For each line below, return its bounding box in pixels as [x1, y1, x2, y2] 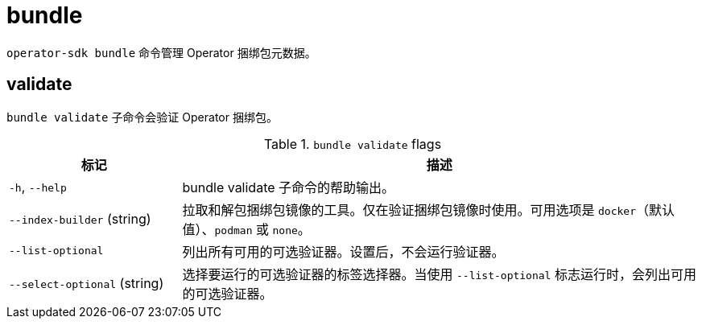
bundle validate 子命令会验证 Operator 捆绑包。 [6, 109, 278, 124]
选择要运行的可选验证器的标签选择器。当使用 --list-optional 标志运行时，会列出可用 [182, 265, 696, 282]
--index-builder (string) [9, 210, 151, 227]
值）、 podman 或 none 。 [182, 220, 311, 237]
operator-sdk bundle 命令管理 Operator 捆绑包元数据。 [6, 45, 316, 60]
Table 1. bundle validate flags [263, 135, 442, 152]
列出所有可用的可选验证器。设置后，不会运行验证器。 [182, 243, 505, 260]
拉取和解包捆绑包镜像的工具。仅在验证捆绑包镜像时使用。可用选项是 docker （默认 [182, 201, 675, 218]
